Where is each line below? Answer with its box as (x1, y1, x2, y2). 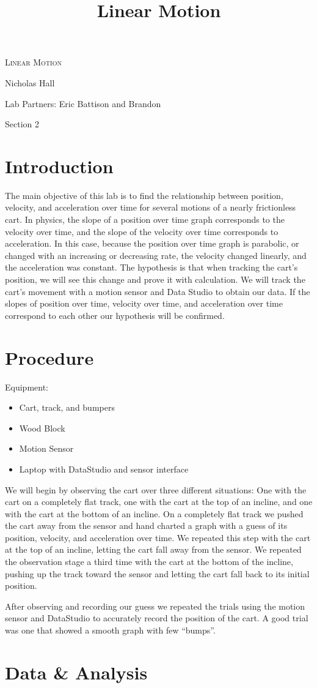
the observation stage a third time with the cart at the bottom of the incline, (5, 555, 293, 568)
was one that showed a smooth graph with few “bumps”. (5, 624, 216, 637)
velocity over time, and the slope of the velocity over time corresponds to (5, 225, 279, 237)
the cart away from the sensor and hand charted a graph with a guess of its (5, 519, 288, 532)
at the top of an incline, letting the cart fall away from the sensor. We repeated (5, 543, 302, 556)
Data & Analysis (5, 659, 148, 684)
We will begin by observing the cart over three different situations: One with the (5, 483, 307, 496)
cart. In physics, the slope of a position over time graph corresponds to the (5, 213, 285, 226)
